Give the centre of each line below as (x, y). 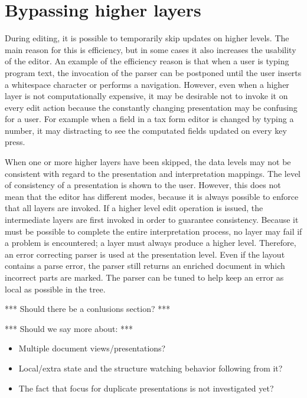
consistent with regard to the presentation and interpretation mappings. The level (153, 173)
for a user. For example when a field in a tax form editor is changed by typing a (149, 119)
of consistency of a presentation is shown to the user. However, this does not (143, 185)
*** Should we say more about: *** (69, 328)
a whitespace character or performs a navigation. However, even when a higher (147, 84)
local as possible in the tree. (55, 289)
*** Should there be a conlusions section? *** (88, 309)
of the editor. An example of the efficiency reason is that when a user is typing (147, 61)
